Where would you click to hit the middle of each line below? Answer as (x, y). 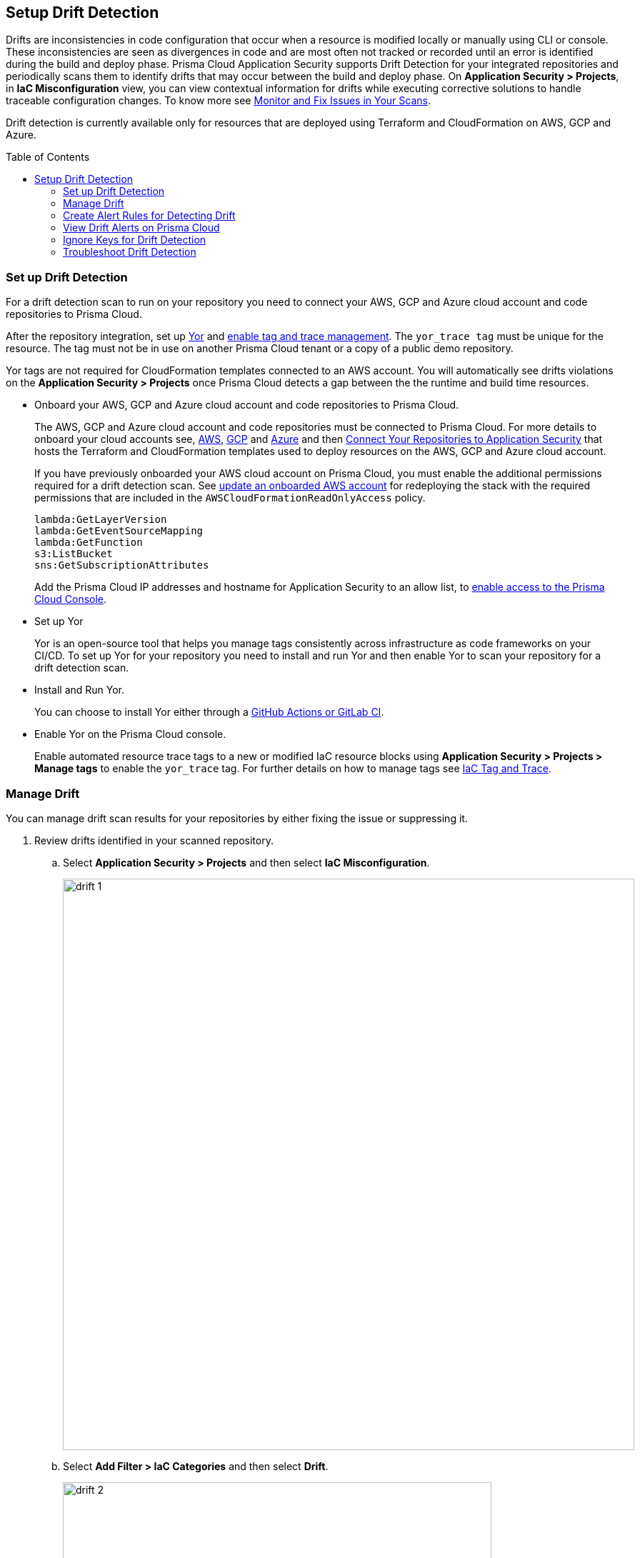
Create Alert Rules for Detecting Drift (149, 216)
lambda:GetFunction (89, 543)
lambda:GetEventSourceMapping (119, 531)
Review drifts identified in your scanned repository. (154, 840)
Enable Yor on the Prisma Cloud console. (130, 734)
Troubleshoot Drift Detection (130, 252)
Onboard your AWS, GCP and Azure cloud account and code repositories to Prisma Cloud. (247, 405)
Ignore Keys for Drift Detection (135, 240)
